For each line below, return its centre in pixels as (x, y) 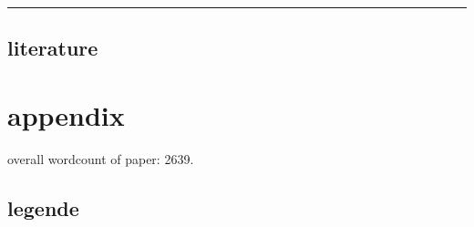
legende (43, 207)
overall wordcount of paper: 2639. (101, 158)
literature (53, 48)
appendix (66, 114)
